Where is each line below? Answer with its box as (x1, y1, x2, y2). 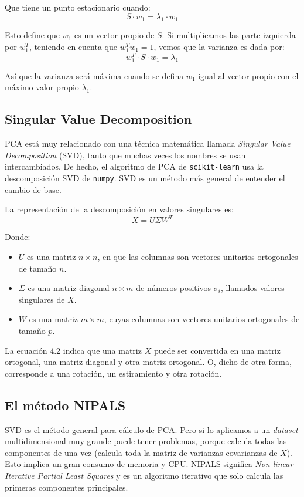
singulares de (18, 293, 65, 305)
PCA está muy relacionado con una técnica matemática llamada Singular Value (5, 137, 291, 150)
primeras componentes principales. (5, 481, 128, 493)
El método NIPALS (5, 395, 126, 414)
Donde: (5, 231, 30, 243)
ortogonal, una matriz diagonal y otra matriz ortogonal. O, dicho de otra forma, (5, 356, 292, 368)
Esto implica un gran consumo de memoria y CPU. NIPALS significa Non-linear (5, 458, 293, 470)
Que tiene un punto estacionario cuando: (5, 1, 151, 13)
